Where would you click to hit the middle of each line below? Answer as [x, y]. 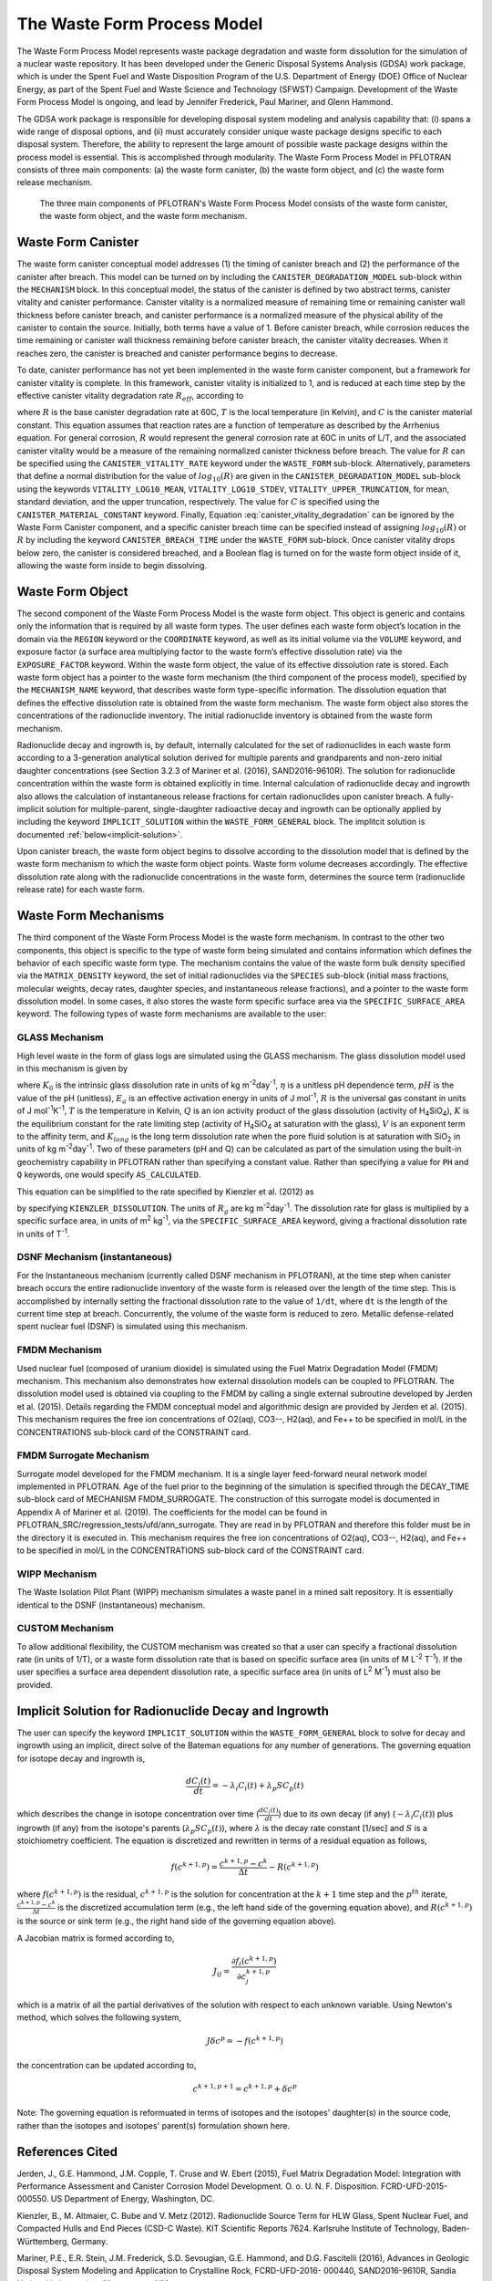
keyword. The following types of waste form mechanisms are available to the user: [172, 1014]
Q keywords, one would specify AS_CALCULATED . [109, 1175]
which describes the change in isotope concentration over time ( [138, 1814]
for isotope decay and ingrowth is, [81, 1758]
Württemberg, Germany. [62, 2241]
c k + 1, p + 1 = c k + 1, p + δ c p [245, 2088]
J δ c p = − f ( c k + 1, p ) [245, 2041]
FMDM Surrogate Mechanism [83, 1455]
